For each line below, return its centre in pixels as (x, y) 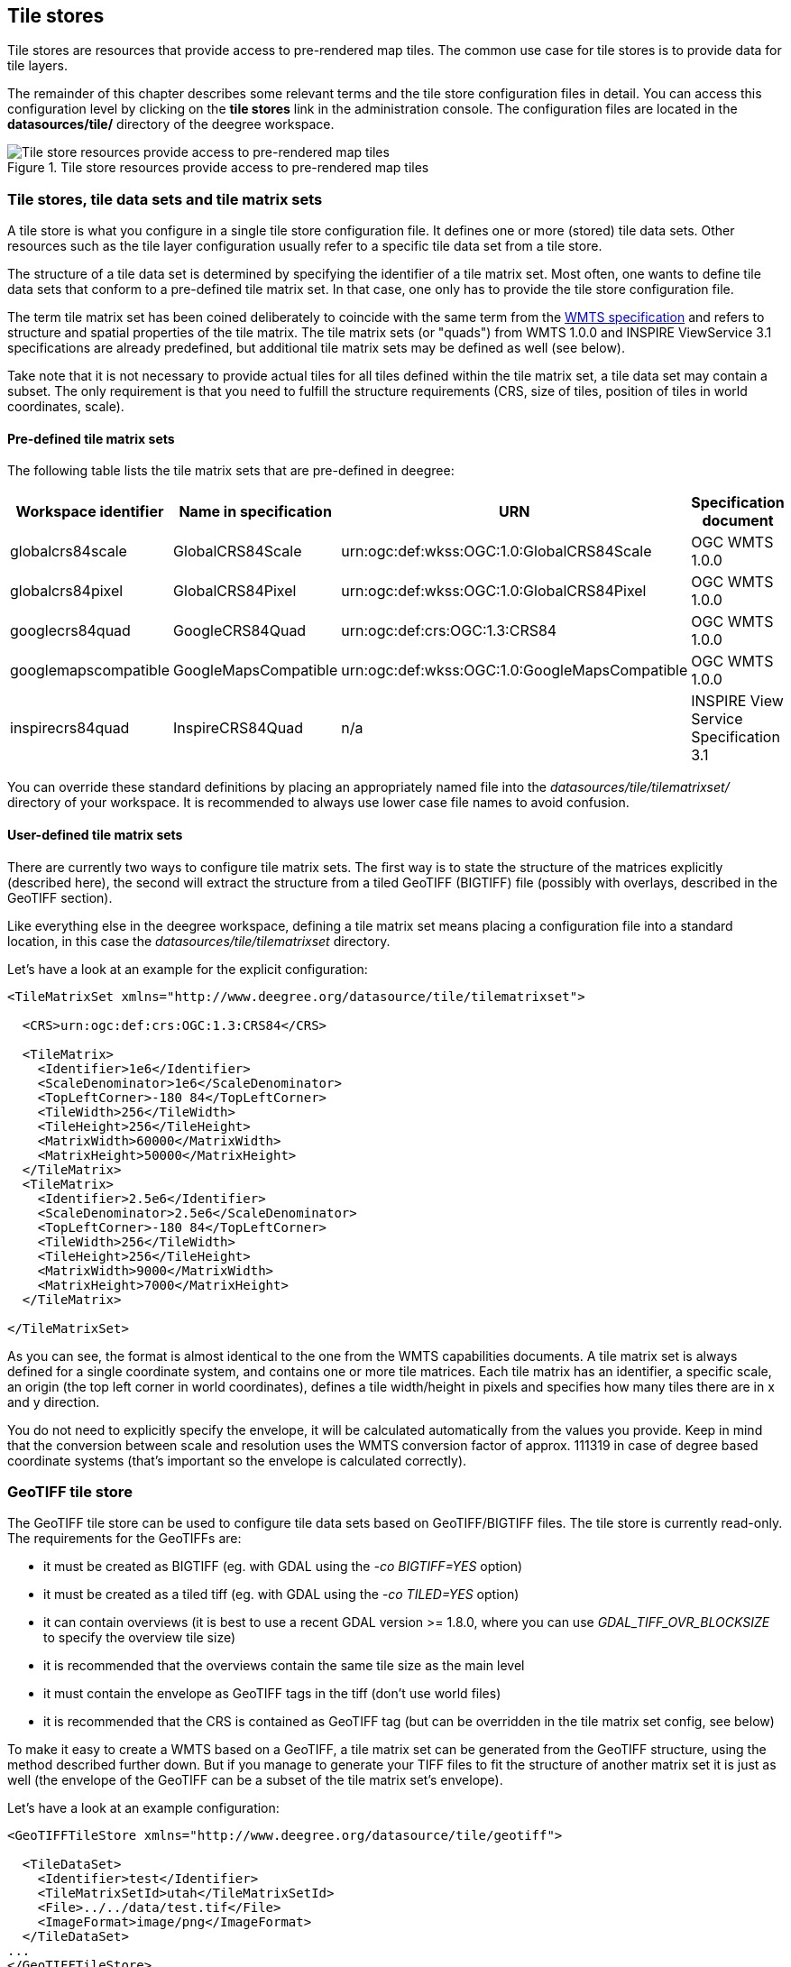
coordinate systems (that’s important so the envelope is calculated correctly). (237, 1460)
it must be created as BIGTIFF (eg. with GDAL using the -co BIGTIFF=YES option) (283, 1567)
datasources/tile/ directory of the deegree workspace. (171, 124)
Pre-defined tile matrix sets (91, 438)
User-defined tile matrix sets (95, 835)
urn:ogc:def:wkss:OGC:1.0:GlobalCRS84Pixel (494, 591)
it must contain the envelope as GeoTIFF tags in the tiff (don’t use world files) (272, 1694)
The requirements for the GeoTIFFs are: (124, 1539)
